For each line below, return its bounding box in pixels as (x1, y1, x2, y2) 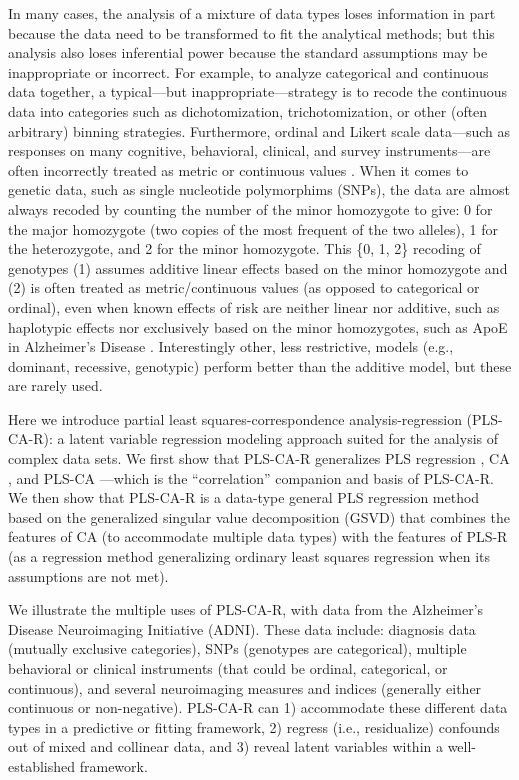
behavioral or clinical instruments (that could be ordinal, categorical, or (8, 658, 448, 678)
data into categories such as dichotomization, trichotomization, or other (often (8, 100, 488, 121)
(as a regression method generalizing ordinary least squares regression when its (8, 546, 491, 567)
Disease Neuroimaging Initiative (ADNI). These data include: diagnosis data (8, 618, 476, 639)
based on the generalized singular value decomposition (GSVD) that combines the (8, 506, 510, 527)
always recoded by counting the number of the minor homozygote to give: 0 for (8, 198, 493, 219)
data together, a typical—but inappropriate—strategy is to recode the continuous (8, 81, 508, 102)
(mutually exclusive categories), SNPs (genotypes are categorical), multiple (8, 638, 467, 659)
